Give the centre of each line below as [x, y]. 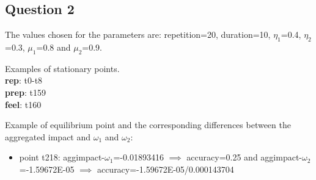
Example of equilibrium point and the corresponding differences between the [148, 125]
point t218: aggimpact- [62, 157]
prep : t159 [25, 92]
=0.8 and [53, 47]
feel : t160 [23, 104]
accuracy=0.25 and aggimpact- [244, 157]
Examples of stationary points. [62, 68]
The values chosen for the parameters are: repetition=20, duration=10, [138, 34]
